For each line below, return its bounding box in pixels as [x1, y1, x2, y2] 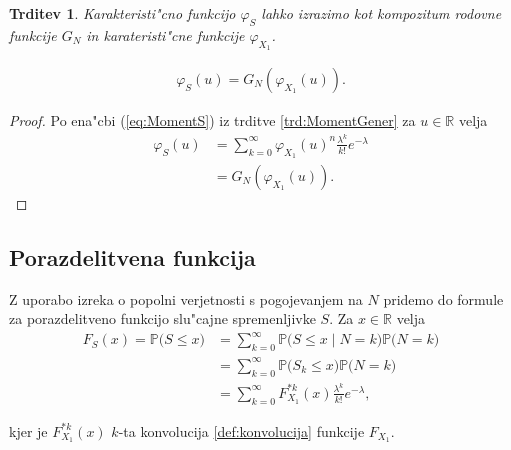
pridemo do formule [383, 288, 504, 309]
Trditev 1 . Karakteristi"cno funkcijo [9, 3, 236, 23]
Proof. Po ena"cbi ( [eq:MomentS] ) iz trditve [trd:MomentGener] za [9, 110, 416, 131]
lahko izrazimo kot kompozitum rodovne [261, 3, 502, 23]
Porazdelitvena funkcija [9, 241, 256, 272]
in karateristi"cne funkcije [86, 24, 245, 45]
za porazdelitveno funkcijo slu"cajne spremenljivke [9, 308, 316, 329]
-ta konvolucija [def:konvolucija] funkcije [118, 420, 365, 441]
